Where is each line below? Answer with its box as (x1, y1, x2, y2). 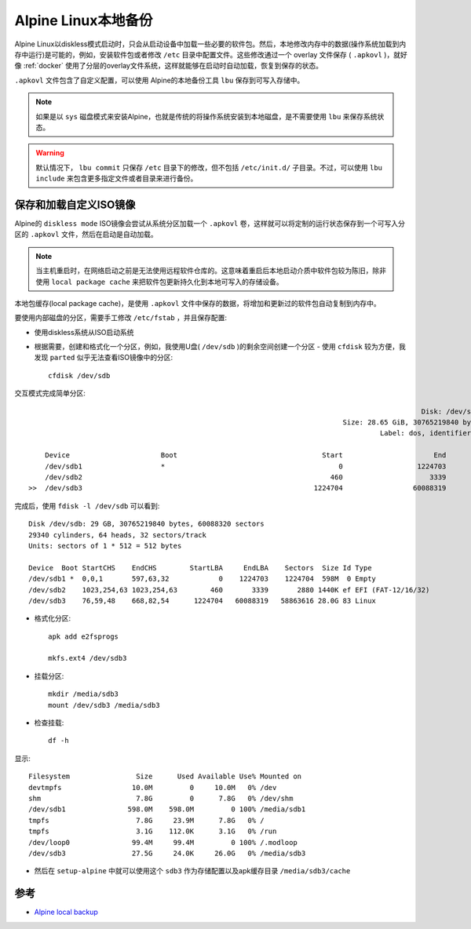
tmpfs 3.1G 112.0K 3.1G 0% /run (28, 827, 277, 836)
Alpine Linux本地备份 (14, 12, 153, 29)
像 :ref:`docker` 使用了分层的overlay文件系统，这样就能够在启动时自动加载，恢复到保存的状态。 (14, 61, 323, 71)
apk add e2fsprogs (48, 632, 119, 641)
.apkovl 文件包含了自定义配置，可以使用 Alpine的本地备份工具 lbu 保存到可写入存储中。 (14, 75, 305, 85)
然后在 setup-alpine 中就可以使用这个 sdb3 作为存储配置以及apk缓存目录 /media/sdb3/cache (34, 866, 351, 876)
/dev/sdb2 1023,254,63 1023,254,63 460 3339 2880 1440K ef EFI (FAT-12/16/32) (28, 585, 430, 594)
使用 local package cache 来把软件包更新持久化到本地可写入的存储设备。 (35, 277, 284, 286)
